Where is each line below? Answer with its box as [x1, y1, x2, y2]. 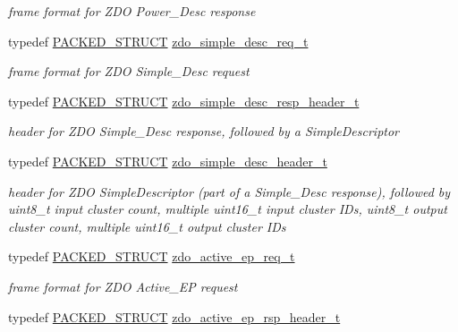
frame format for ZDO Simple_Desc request [8, 62, 250, 81]
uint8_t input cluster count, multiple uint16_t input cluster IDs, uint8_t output [8, 200, 447, 218]
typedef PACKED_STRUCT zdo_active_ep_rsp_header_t [8, 307, 341, 326]
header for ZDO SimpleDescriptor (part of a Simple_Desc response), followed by [8, 182, 451, 200]
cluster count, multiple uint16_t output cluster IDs [8, 217, 286, 235]
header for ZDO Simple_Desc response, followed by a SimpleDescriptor [8, 122, 400, 140]
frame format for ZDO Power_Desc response [8, 2, 256, 20]
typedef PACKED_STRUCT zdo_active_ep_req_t [8, 247, 295, 266]
